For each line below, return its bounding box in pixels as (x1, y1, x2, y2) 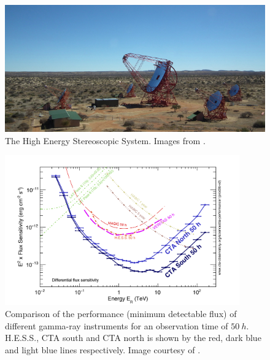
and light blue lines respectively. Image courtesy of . (5, 343, 201, 356)
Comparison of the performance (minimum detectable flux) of (5, 307, 237, 320)
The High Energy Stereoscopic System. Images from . (5, 134, 206, 147)
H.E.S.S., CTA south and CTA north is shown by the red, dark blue (5, 331, 261, 344)
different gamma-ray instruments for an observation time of (5, 319, 228, 332)
